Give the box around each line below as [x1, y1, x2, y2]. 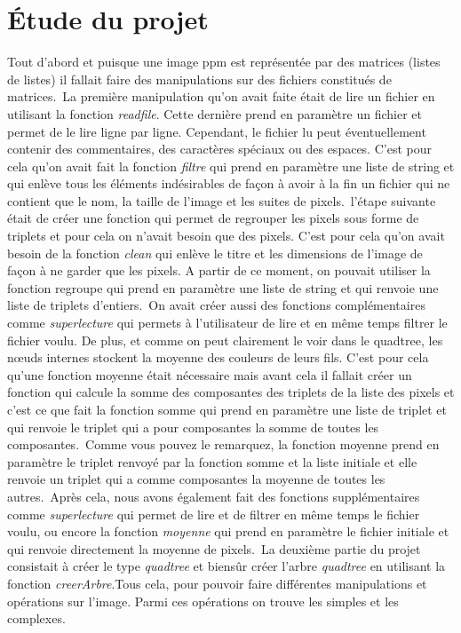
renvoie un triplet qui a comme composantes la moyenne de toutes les [7, 470, 385, 488]
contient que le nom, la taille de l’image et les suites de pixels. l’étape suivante [7, 191, 436, 210]
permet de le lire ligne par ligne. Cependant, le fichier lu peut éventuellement [7, 122, 426, 140]
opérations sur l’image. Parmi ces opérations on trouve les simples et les [7, 591, 399, 610]
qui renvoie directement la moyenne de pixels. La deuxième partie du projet [7, 539, 421, 558]
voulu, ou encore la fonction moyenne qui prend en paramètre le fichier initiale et [7, 522, 449, 541]
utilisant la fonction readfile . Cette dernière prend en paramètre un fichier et [7, 104, 422, 123]
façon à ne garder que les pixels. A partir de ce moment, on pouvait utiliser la [7, 261, 431, 280]
